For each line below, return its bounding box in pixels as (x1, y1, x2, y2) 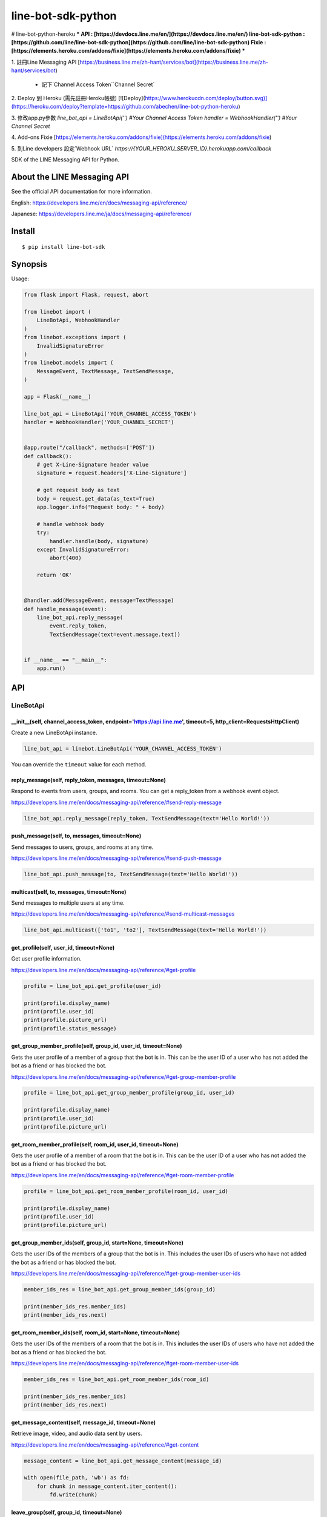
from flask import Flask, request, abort (24, 291, 149, 299)
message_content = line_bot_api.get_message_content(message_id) (24, 1457, 222, 1464)
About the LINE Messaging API (11, 172, 130, 182)
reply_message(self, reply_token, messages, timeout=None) (11, 776, 166, 783)
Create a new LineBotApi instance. (11, 729, 97, 736)
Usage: (11, 275, 30, 282)
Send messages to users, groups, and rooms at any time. (11, 843, 154, 851)
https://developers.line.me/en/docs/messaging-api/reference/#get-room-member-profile (11, 1171, 234, 1178)
